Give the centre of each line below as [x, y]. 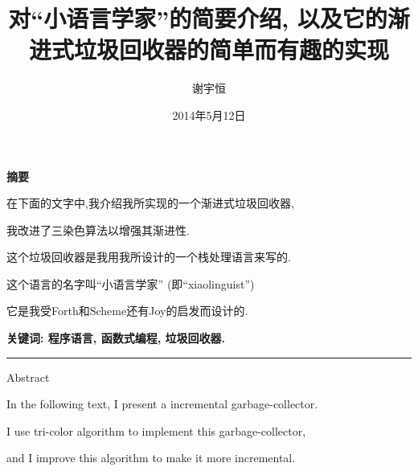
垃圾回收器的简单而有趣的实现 [231, 49]
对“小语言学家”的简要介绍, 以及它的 [198, 18]
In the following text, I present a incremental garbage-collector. [162, 404]
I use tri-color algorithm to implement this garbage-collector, [156, 430]
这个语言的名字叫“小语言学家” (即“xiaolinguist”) [131, 283]
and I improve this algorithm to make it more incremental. [151, 458]
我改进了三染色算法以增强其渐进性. [98, 229]
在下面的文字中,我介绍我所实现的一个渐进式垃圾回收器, [150, 203]
